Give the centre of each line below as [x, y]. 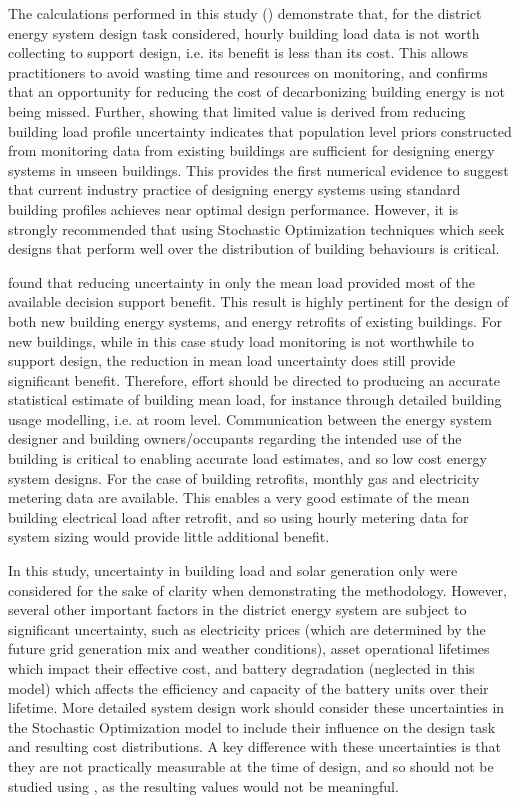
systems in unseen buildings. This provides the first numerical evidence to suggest [258, 169]
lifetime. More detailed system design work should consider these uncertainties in [256, 707]
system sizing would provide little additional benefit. [169, 536]
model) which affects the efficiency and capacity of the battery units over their [248, 687]
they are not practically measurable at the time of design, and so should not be [251, 765]
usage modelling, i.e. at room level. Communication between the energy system [250, 418]
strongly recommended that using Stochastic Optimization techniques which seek [256, 228]
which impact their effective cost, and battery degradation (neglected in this [241, 668]
